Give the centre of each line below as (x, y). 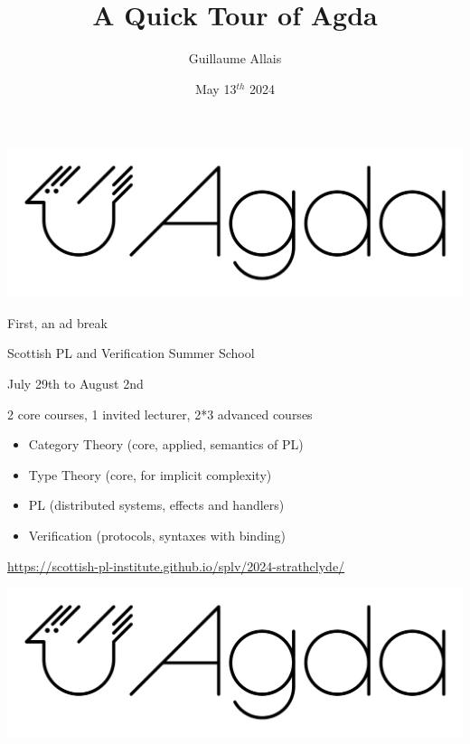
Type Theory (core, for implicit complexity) (150, 474)
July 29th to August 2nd (75, 383)
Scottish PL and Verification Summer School (131, 353)
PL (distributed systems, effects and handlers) (156, 505)
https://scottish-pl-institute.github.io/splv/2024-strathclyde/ (176, 565)
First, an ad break (57, 322)
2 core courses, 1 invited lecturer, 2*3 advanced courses (160, 414)
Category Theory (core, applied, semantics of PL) (166, 444)
